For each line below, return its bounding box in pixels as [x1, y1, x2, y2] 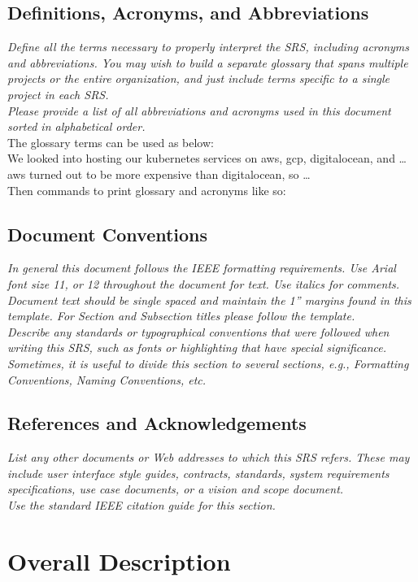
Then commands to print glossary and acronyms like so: [7, 181, 286, 198]
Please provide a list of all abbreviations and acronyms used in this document [7, 102, 391, 119]
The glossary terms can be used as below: [7, 133, 214, 150]
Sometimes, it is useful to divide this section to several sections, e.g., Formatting [7, 354, 409, 371]
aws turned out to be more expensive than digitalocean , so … [7, 165, 311, 182]
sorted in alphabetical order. [7, 118, 146, 135]
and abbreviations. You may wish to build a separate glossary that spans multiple [7, 54, 408, 71]
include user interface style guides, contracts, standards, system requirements [7, 464, 390, 481]
